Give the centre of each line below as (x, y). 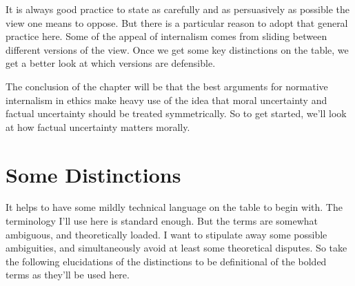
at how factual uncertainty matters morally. (98, 126)
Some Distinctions (93, 174)
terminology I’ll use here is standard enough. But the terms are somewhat (162, 221)
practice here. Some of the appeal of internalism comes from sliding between (166, 36)
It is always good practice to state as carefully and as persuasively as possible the (177, 9)
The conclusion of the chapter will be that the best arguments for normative (167, 86)
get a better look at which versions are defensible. (111, 63)
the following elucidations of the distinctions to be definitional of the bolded (166, 261)
